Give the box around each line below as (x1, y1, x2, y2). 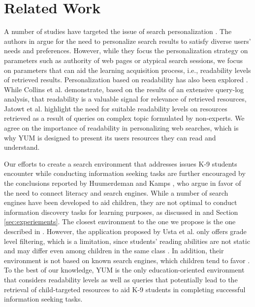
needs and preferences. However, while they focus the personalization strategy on (4, 45, 248, 56)
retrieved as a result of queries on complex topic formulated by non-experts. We (4, 113, 245, 123)
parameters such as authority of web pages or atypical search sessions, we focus (4, 55, 243, 65)
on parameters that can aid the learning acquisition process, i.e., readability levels (4, 65, 251, 75)
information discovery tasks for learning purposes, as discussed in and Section (4, 206, 238, 217)
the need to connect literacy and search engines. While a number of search (4, 187, 228, 198)
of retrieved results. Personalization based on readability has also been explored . (4, 74, 248, 85)
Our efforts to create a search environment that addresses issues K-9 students (4, 158, 237, 169)
